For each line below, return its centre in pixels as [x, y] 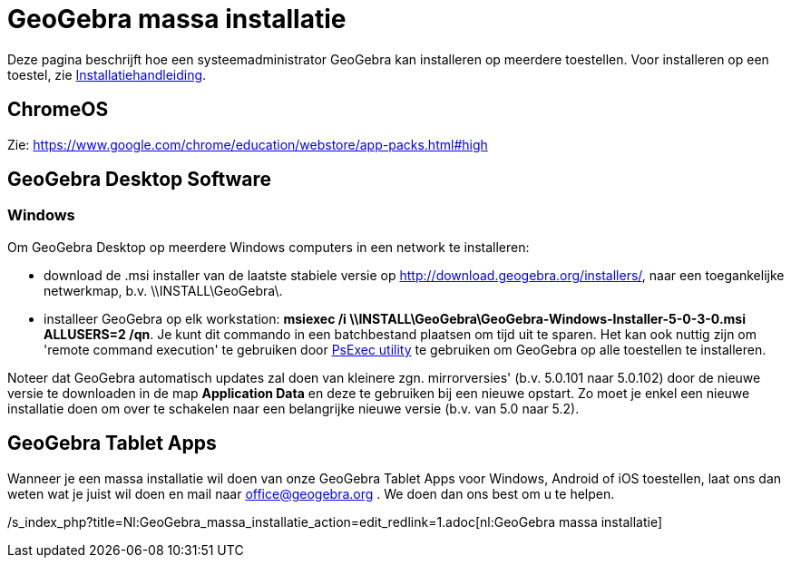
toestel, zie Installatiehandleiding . [107, 74]
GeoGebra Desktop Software [140, 180]
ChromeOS [58, 110]
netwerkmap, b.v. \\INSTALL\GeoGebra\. [163, 290]
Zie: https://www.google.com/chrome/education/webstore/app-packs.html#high [248, 144]
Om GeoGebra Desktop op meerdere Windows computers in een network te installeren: [269, 247]
